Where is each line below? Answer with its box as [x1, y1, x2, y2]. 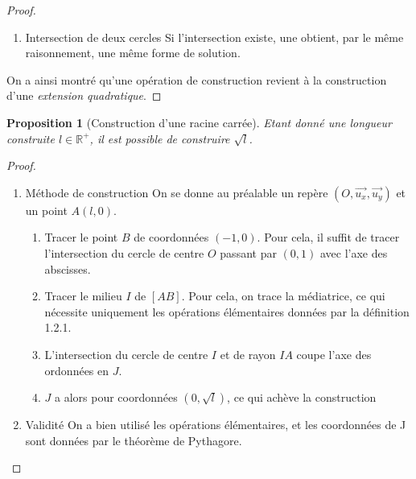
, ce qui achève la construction [227, 389, 377, 406]
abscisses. [44, 260, 91, 277]
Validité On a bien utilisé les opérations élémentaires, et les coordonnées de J [25, 416, 406, 433]
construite [6, 130, 55, 147]
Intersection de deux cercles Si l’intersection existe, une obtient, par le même [25, 28, 404, 45]
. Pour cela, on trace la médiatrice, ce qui [181, 287, 385, 304]
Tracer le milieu [44, 287, 122, 304]
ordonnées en [44, 361, 109, 378]
